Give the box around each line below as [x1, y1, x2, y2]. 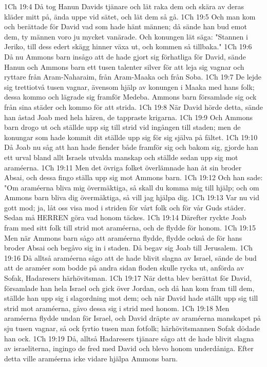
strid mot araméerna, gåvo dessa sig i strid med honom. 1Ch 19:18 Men [4, 302, 230, 313]
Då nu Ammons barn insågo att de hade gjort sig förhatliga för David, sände [4, 51, 246, 62]
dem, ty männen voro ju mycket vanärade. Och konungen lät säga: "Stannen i [4, 31, 248, 42]
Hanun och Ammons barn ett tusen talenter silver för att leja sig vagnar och [4, 61, 244, 72]
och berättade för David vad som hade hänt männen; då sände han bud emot [4, 21, 247, 32]
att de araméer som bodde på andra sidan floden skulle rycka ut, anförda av [4, 262, 244, 273]
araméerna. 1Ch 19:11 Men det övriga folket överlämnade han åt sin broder [4, 162, 242, 172]
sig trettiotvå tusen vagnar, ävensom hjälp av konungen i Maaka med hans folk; [4, 81, 255, 92]
